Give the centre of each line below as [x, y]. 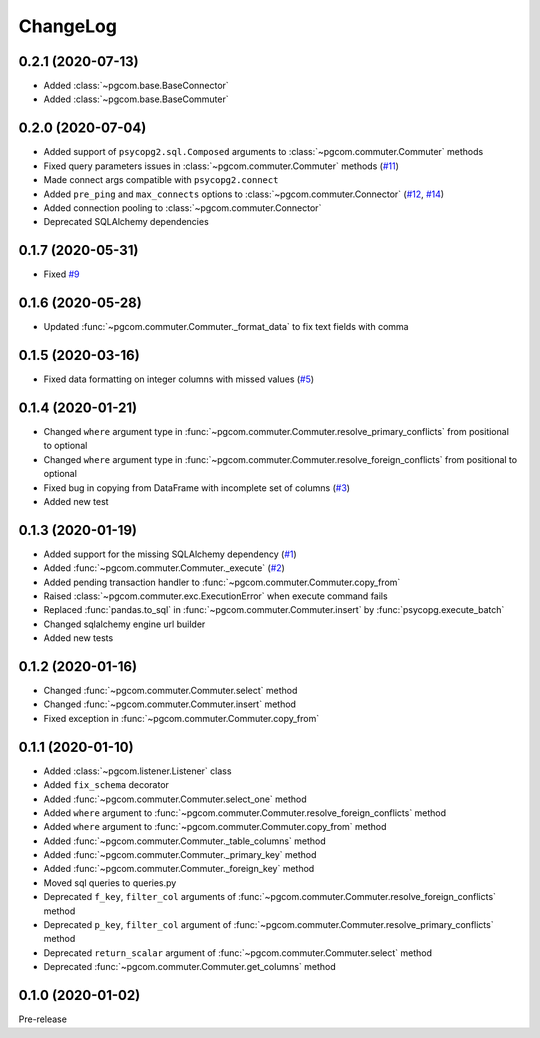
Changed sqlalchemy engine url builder [124, 624]
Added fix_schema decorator [106, 785]
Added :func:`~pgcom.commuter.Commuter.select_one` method [175, 799]
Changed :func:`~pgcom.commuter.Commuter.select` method [170, 691]
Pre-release [42, 1019]
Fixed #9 [61, 274]
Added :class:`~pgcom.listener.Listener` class [137, 771]
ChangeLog [67, 26]
